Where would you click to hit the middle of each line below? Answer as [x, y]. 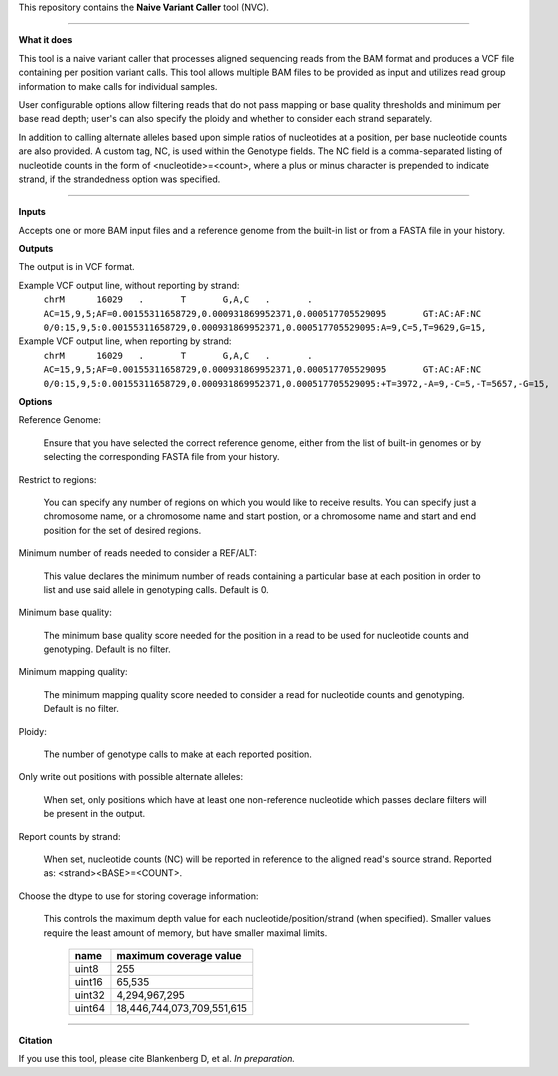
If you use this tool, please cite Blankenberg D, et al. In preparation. [156, 1059]
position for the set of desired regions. [122, 530]
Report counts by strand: [69, 836]
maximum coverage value [179, 955]
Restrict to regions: [57, 479]
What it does [45, 40]
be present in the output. [94, 814]
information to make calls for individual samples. [118, 86]
